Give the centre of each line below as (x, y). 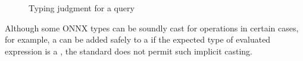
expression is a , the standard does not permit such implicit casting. (129, 51)
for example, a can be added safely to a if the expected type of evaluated (138, 39)
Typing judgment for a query (82, 8)
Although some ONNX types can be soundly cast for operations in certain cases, (152, 28)
